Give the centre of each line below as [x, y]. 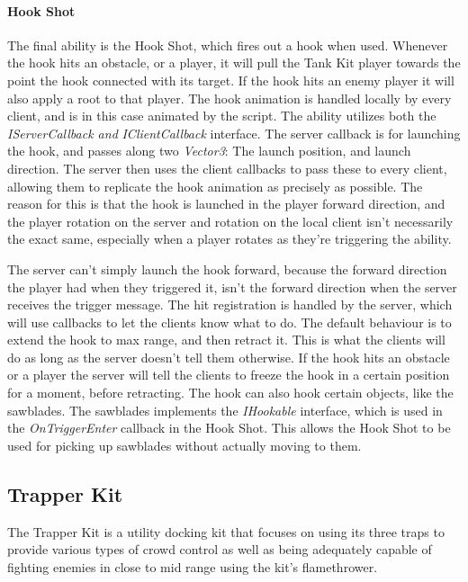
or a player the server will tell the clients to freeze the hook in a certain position [229, 375]
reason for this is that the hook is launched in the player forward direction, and [226, 204]
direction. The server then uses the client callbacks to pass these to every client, [227, 168]
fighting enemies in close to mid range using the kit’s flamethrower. [193, 566]
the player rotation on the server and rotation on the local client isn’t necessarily [230, 221]
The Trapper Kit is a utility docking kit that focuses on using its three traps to [226, 531]
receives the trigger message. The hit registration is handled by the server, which [230, 304]
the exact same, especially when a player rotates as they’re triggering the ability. [229, 239]
